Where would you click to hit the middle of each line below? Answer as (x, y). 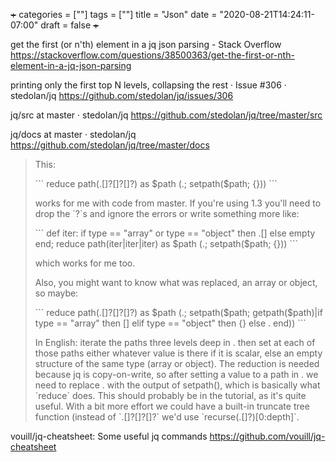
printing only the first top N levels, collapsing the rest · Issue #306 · (148, 85)
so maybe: (56, 293)
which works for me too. (85, 263)
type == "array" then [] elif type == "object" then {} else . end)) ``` (170, 323)
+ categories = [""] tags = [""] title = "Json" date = (114, 14)
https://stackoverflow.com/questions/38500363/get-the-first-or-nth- (152, 55)
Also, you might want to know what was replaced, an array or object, (176, 282)
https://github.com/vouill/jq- (267, 436)
